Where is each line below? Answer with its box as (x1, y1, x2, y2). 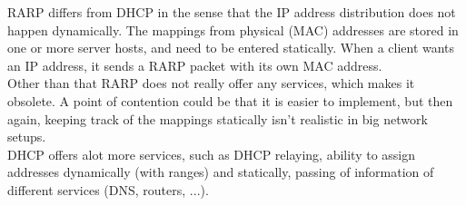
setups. (7, 127, 46, 146)
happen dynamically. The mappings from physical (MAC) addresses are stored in (7, 20, 459, 39)
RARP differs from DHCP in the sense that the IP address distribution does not (7, 3, 456, 21)
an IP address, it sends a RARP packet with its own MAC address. (7, 55, 382, 74)
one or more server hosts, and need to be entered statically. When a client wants (7, 38, 455, 57)
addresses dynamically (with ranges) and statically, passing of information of (7, 162, 434, 181)
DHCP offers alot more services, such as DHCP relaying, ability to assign (7, 144, 416, 163)
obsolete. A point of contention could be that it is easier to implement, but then (7, 91, 453, 110)
